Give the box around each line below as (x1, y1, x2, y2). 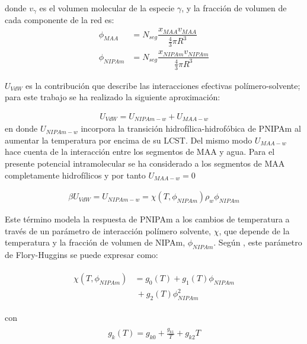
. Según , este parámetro (213, 236, 302, 249)
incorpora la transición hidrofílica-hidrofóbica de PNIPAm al (81, 122, 301, 135)
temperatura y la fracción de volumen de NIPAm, (5, 236, 186, 249)
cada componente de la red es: (5, 14, 114, 26)
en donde (5, 122, 38, 135)
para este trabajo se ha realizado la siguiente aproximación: (5, 91, 220, 103)
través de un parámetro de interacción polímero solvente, (5, 224, 211, 237)
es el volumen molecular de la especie (39, 2, 175, 14)
